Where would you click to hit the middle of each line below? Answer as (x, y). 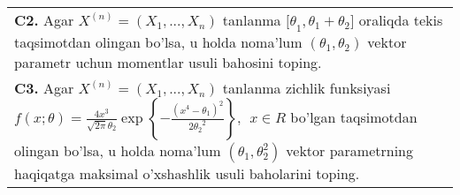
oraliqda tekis (401, 20)
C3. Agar (44, 88)
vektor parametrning (349, 151)
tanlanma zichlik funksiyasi (307, 88)
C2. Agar (44, 20)
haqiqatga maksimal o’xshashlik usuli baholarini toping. (187, 174)
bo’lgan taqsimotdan (354, 117)
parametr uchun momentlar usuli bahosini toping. (168, 63)
